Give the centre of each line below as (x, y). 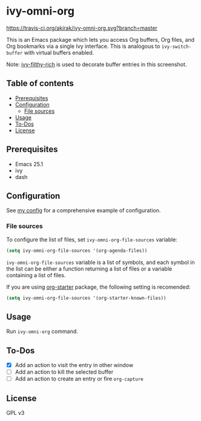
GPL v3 (15, 413)
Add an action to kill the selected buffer (64, 372)
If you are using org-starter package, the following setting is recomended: (98, 287)
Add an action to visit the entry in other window (74, 365)
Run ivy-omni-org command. (42, 331)
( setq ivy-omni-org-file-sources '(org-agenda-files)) (77, 251)
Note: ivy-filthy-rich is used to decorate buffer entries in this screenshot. (97, 64)
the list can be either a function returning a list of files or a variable (89, 269)
